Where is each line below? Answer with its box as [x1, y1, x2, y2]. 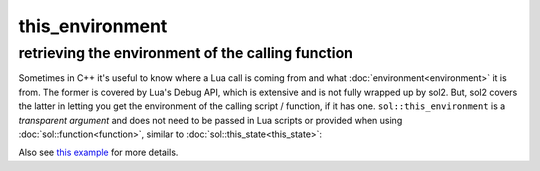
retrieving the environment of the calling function [18, 44, 354, 62]
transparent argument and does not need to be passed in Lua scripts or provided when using [18, 114, 403, 126]
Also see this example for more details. [18, 146, 179, 159]
